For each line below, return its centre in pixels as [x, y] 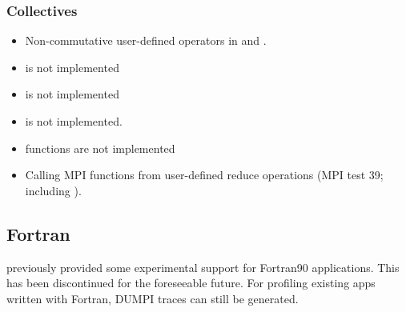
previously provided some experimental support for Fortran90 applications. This [203, 267]
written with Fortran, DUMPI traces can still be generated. [153, 298]
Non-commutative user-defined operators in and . [146, 40]
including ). [53, 190]
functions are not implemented [100, 148]
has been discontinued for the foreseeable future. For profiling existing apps [191, 283]
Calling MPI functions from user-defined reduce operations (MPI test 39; [204, 175]
